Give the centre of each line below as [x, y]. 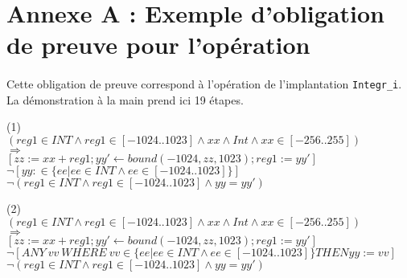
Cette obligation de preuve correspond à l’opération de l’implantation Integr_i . [204, 84]
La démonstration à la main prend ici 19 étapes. [125, 99]
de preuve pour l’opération [158, 45]
